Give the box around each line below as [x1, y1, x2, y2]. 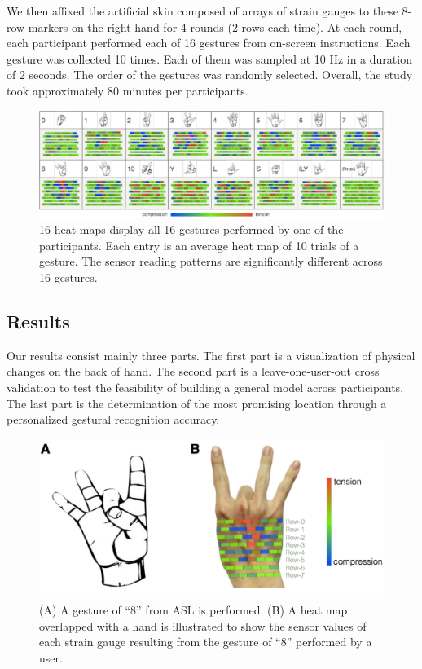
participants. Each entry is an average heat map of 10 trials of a [39, 236, 359, 253]
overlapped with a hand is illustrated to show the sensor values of [39, 617, 367, 634]
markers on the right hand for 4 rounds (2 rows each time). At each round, [28, 18, 402, 35]
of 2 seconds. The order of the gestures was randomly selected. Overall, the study [7, 66, 413, 83]
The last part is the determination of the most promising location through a [7, 394, 387, 412]
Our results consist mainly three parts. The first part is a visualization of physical [7, 346, 415, 363]
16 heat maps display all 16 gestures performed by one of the [39, 221, 344, 238]
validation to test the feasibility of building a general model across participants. [7, 379, 404, 395]
